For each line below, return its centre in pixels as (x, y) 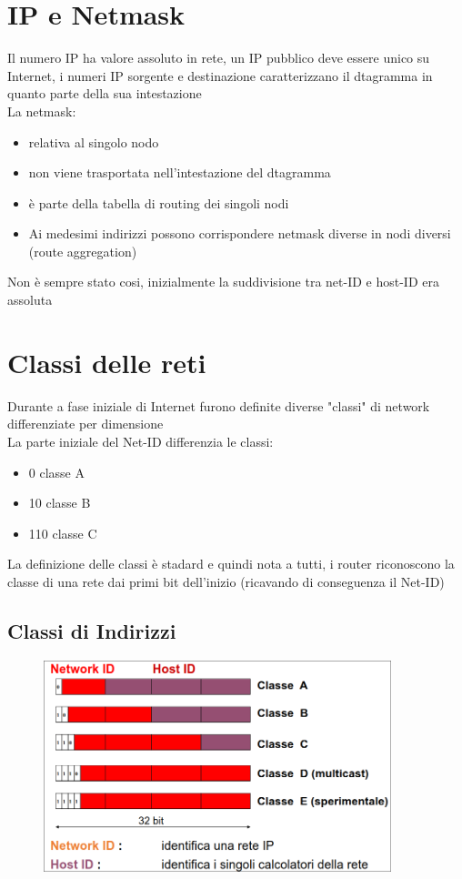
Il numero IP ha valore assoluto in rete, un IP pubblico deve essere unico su (219, 58)
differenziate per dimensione (85, 424)
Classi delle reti (107, 362)
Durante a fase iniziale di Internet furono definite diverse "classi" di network (219, 405)
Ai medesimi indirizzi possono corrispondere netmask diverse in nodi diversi (240, 233)
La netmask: (42, 111)
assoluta (30, 300)
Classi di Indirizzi (92, 630)
